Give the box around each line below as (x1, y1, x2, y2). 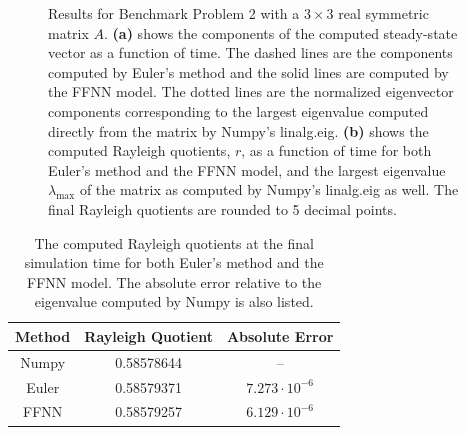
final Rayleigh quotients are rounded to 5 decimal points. (48, 198, 397, 219)
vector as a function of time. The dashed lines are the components (48, 42, 453, 63)
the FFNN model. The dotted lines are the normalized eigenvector (48, 81, 454, 102)
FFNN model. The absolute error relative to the (27, 271, 322, 292)
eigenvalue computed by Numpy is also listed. (34, 291, 314, 312)
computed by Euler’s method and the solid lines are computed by (48, 61, 449, 82)
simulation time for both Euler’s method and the (24, 252, 324, 273)
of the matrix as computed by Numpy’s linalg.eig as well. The (79, 179, 459, 200)
